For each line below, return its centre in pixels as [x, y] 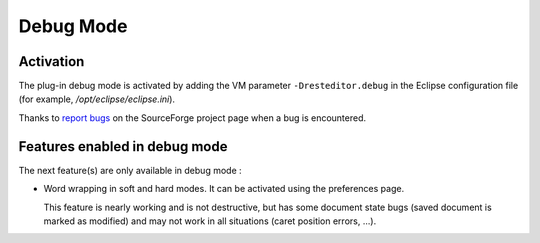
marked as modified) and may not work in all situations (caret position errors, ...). [210, 221]
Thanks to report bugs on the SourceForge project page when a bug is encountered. [192, 117]
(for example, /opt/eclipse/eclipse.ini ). [96, 99]
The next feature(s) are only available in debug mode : [130, 170]
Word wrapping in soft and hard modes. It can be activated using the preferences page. [224, 189]
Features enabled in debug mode [123, 146]
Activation [51, 61]
